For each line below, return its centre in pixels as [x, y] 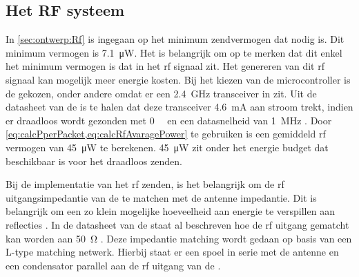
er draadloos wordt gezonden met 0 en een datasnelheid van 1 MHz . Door [169, 120]
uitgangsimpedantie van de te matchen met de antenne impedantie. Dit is [161, 197]
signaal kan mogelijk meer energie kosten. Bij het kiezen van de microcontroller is [178, 79]
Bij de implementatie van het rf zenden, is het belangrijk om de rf [145, 184]
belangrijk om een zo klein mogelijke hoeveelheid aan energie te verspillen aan [170, 211]
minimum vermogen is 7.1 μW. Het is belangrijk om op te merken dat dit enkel [174, 52]
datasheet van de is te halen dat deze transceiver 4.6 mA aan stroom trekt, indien [179, 107]
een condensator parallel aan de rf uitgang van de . [113, 265]
